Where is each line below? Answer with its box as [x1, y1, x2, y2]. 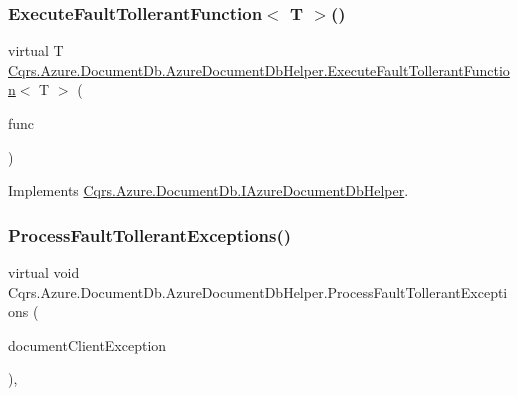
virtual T [8, 40, 64, 61]
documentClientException [8, 334, 167, 355]
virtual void [8, 262, 80, 282]
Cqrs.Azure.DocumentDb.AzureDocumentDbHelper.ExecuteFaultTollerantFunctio [8, 59, 510, 80]
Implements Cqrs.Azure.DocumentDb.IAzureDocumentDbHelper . [8, 180, 409, 201]
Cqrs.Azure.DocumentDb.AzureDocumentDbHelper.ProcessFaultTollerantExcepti [8, 281, 508, 302]
